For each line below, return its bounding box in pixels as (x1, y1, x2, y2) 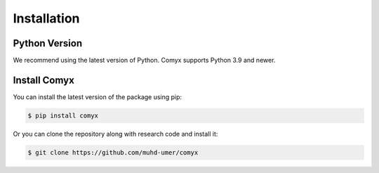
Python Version (13, 37, 83, 49)
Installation (13, 11, 80, 26)
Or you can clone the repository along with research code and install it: (13, 129, 218, 138)
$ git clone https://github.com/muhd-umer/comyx (27, 148, 199, 156)
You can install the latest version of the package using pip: (13, 92, 182, 101)
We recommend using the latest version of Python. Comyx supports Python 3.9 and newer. (13, 56, 276, 65)
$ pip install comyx (27, 111, 98, 120)
